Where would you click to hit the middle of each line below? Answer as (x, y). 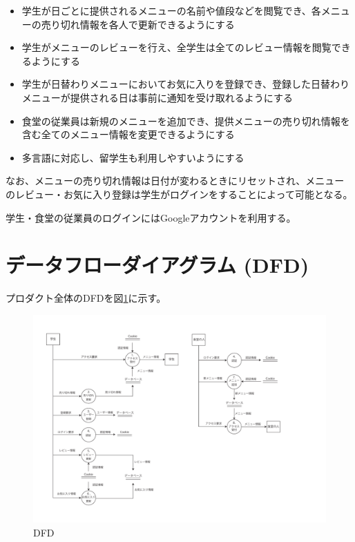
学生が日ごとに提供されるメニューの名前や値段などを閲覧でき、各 (171, 10)
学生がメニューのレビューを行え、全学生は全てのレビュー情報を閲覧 (176, 47)
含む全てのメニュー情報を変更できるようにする (128, 134)
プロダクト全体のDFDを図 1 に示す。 (86, 298)
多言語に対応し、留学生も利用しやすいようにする (133, 157)
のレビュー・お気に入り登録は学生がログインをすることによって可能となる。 (179, 194)
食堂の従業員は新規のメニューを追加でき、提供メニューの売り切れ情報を (186, 120)
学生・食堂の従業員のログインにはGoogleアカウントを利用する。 (151, 217)
